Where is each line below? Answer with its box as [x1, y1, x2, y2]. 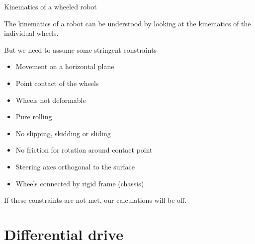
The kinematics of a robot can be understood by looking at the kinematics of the [4, 18, 251, 28]
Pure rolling [15, 111, 52, 122]
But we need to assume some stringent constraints [4, 44, 157, 55]
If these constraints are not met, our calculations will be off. [4, 195, 187, 205]
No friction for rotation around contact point [15, 145, 153, 155]
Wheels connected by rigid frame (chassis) [15, 178, 144, 188]
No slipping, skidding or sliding [15, 128, 111, 138]
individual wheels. [4, 28, 59, 38]
